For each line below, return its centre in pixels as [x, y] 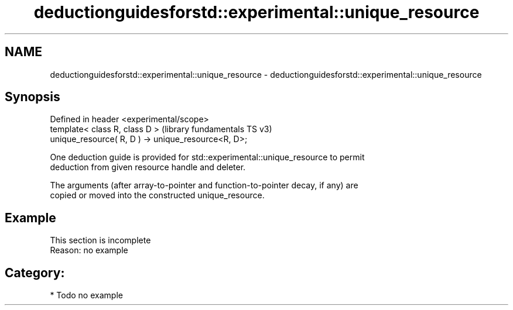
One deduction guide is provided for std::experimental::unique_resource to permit [207, 157]
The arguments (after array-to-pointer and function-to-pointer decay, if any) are [204, 185]
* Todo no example [86, 295]
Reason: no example [89, 250]
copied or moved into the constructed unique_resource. [157, 195]
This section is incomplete [100, 240]
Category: [35, 273]
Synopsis [33, 97]
